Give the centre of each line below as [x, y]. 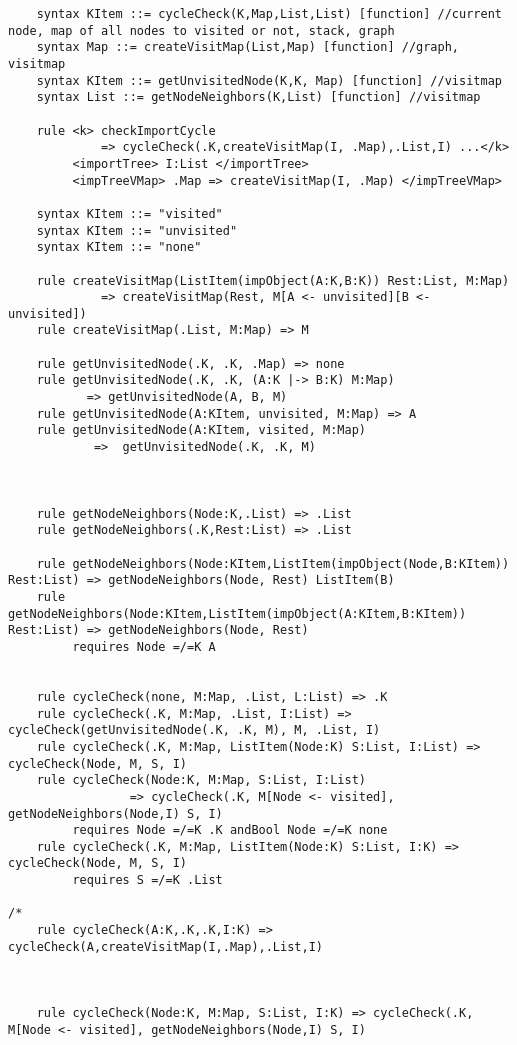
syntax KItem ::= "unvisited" [137, 230]
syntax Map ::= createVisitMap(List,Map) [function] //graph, [248, 47]
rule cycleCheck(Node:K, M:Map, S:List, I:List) [201, 780]
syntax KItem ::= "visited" [129, 213]
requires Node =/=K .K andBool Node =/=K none [230, 830]
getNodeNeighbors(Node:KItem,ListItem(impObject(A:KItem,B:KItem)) [237, 613]
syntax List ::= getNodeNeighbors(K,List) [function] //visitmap [258, 97]
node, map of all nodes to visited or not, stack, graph [201, 30]
